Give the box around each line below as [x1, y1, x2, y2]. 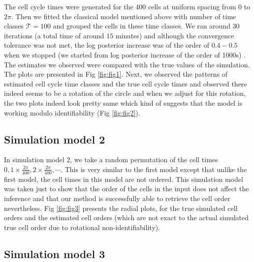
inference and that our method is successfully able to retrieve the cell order [4, 193, 230, 203]
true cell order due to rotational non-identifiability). [4, 222, 160, 232]
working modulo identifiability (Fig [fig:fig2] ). [4, 107, 140, 117]
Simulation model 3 [4, 246, 105, 261]
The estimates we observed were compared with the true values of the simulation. [4, 59, 250, 69]
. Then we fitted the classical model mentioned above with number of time [11, 11, 236, 21]
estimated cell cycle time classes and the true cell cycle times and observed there [4, 78, 247, 88]
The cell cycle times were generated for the [4, 1, 133, 11]
